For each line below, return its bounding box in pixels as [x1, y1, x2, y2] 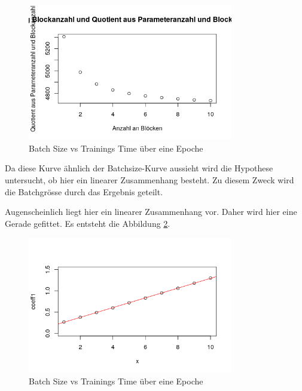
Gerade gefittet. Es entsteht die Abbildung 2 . [5, 217, 170, 229]
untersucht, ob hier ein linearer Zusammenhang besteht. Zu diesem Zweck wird [5, 173, 294, 186]
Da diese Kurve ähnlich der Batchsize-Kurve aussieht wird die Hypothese [5, 162, 273, 174]
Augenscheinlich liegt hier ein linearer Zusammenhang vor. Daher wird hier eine [5, 205, 297, 218]
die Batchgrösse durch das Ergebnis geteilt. [5, 185, 163, 198]
